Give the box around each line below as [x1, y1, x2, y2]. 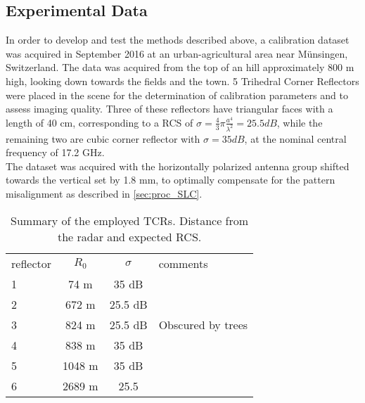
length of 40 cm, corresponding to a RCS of [6, 115, 193, 129]
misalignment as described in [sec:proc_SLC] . [6, 186, 203, 201]
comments [158, 255, 208, 271]
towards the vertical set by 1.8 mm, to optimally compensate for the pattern [6, 172, 335, 187]
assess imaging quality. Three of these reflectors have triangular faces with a [6, 101, 333, 116]
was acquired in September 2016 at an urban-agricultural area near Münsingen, [6, 46, 348, 60]
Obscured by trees [158, 316, 248, 333]
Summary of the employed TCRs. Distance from [11, 212, 249, 229]
